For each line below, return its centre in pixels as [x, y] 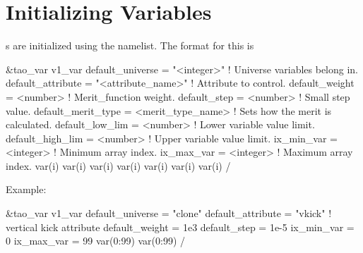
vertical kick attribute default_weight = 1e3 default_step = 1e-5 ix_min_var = [180, 227]
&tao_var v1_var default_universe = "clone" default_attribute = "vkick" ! [169, 213]
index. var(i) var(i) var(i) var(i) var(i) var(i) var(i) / [118, 165]
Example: [26, 189]
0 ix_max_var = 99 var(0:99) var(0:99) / [96, 241]
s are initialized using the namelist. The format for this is [130, 45]
